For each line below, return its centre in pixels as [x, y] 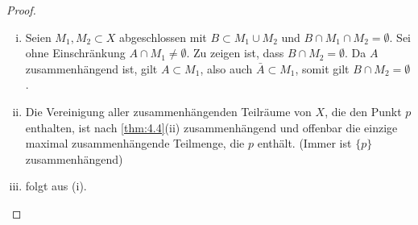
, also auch [226, 68]
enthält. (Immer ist [304, 143]
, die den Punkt [363, 111]
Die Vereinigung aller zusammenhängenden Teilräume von [168, 111]
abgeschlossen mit [163, 37]
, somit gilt [322, 68]
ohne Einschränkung [75, 53]
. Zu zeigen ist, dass [235, 53]
